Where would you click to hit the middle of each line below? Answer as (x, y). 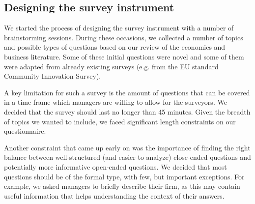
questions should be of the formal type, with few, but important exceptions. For (124, 176)
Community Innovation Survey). (53, 76)
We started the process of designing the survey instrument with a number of (119, 28)
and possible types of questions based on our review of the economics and (115, 47)
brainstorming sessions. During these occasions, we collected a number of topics (124, 37)
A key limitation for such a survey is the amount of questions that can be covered (127, 92)
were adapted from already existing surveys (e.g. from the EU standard (111, 66)
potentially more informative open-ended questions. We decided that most (115, 166)
